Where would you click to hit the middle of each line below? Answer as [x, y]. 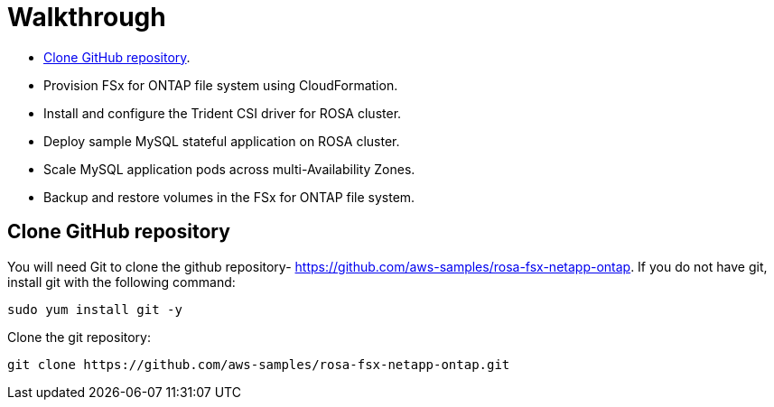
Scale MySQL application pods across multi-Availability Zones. [229, 169]
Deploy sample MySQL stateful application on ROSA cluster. [222, 141]
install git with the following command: [121, 282]
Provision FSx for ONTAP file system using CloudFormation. [221, 85]
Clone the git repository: [79, 337]
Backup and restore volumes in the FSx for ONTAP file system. [229, 197]
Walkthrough [87, 17]
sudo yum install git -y [95, 309]
